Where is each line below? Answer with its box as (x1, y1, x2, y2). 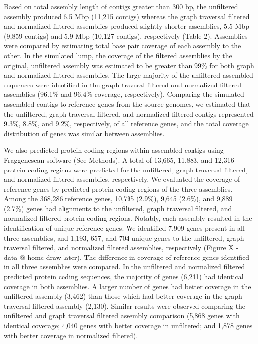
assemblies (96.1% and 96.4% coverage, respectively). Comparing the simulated (4, 89, 244, 99)
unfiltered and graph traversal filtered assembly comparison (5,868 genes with (4, 310, 240, 321)
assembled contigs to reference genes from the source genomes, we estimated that (4, 98, 251, 109)
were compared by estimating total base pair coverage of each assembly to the (4, 40, 241, 51)
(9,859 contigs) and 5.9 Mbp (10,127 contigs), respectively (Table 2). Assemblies (4, 30, 248, 41)
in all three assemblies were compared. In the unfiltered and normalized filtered (4, 261, 245, 272)
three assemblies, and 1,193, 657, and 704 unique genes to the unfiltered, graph (4, 232, 244, 243)
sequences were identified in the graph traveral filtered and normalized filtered (4, 79, 241, 89)
